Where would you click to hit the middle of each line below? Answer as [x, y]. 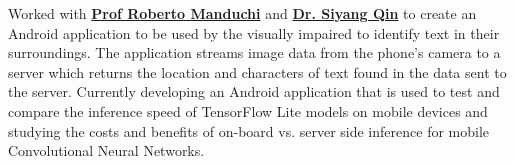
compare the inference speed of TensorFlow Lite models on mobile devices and [248, 110]
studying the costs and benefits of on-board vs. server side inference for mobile [249, 130]
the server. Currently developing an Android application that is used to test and [254, 91]
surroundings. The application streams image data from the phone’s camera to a [254, 52]
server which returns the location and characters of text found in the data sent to [257, 71]
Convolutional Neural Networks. [106, 150]
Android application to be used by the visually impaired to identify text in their [254, 32]
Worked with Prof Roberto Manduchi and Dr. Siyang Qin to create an [242, 13]
